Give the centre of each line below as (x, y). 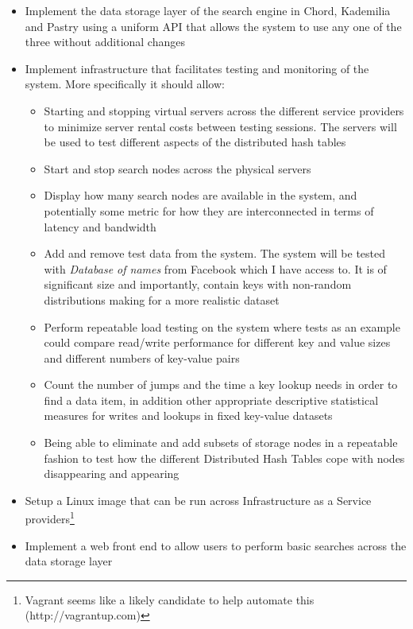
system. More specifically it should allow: (125, 84)
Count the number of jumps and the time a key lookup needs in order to (221, 384)
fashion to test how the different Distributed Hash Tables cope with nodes (224, 458)
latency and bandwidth (100, 226)
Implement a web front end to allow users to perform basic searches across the (216, 545)
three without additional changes (105, 42)
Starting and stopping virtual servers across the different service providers (224, 110)
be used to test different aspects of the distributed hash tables (195, 142)
